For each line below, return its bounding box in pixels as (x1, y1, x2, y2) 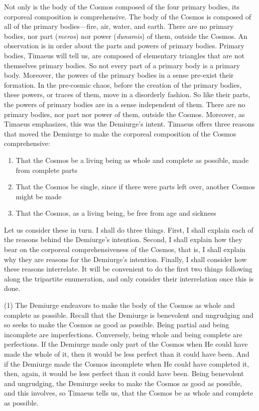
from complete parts (15, 164, 78, 175)
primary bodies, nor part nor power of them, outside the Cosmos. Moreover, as (4, 109, 245, 119)
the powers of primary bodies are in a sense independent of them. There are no (4, 99, 246, 109)
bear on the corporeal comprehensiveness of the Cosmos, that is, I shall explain (4, 244, 246, 255)
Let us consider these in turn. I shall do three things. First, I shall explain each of (4, 224, 254, 235)
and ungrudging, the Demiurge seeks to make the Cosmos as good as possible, (4, 378, 243, 388)
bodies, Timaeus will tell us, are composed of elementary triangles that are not (4, 50, 245, 60)
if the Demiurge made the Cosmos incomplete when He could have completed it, (4, 358, 249, 369)
